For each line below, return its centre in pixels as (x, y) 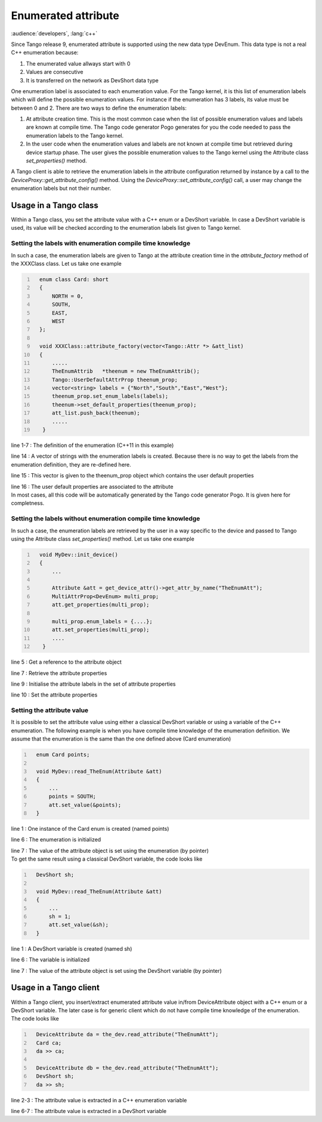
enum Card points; (63, 755)
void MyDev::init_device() (79, 554)
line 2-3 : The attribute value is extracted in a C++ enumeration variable (99, 1100)
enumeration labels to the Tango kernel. (75, 135)
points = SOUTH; (72, 796)
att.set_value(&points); (85, 805)
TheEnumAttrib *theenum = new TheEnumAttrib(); (126, 371)
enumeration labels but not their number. (61, 189)
